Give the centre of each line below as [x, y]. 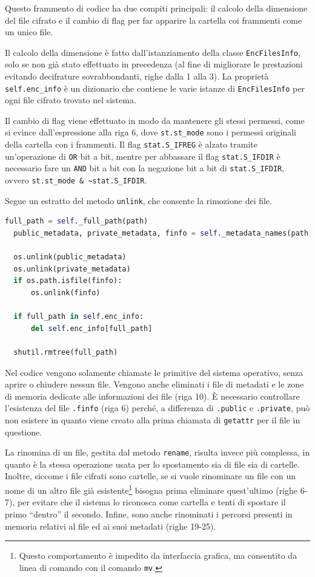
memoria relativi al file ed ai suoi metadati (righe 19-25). [111, 526]
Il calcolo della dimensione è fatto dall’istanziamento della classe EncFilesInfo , [153, 52]
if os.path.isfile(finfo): [68, 281]
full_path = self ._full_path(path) [77, 221]
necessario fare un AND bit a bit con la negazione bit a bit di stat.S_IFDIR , [145, 168]
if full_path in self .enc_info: [79, 317]
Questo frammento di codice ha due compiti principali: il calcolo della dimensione [156, 8]
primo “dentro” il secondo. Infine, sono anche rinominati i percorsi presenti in [149, 514]
